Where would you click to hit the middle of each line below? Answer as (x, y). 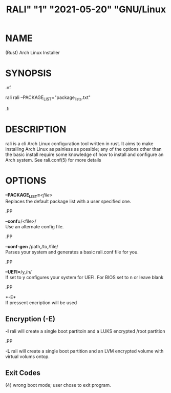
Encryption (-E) (30, 319)
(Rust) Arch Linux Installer (33, 52)
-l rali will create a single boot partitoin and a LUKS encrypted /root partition (85, 331)
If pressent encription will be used (41, 303)
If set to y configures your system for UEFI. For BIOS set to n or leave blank (84, 278)
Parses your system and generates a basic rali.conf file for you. (72, 252)
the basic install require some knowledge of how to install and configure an (84, 154)
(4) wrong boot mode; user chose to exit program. (58, 385)
